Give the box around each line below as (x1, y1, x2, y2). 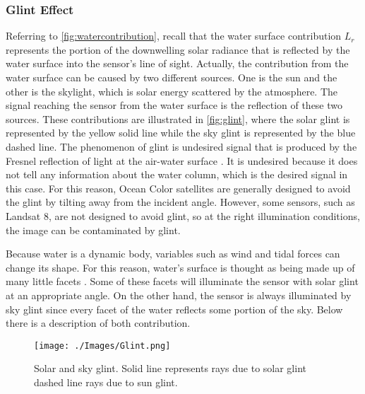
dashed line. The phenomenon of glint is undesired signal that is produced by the (6, 139, 357, 153)
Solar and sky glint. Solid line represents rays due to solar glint (34, 361, 306, 376)
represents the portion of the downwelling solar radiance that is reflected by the (6, 42, 350, 57)
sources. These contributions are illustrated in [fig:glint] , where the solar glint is (6, 111, 350, 126)
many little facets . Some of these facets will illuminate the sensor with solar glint (6, 274, 359, 289)
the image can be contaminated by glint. (6, 222, 181, 237)
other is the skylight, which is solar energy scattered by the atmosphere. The (6, 83, 338, 98)
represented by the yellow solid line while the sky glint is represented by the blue (6, 125, 356, 140)
